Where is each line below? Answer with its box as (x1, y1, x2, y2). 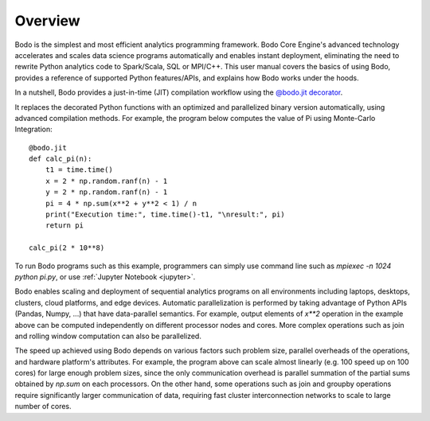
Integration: (14, 124, 53, 134)
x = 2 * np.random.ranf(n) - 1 (45, 176, 168, 185)
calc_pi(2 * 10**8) (29, 244, 105, 252)
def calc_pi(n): (29, 154, 92, 163)
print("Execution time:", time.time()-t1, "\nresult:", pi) (45, 210, 286, 219)
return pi (45, 221, 84, 230)
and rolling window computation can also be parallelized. (14, 331, 202, 341)
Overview (14, 12, 80, 29)
